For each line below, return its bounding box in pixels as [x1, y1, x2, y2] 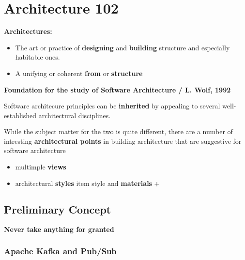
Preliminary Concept [4, 201, 111, 216]
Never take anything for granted [4, 224, 114, 234]
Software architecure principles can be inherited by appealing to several [4, 101, 220, 111]
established [4, 110, 37, 120]
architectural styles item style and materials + [15, 178, 160, 188]
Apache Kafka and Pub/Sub [4, 245, 117, 257]
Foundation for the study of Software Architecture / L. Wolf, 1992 [4, 84, 231, 94]
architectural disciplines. [38, 110, 111, 120]
